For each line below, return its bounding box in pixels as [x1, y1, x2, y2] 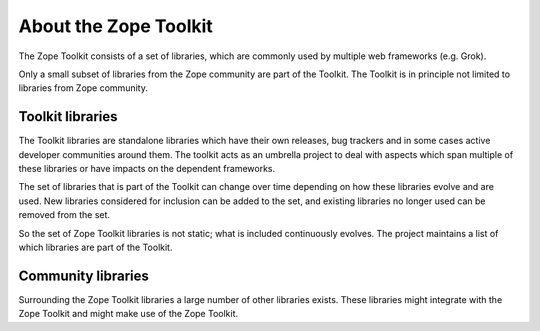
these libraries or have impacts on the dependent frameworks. [18, 163, 276, 175]
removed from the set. [18, 209, 110, 221]
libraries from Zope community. [18, 82, 149, 94]
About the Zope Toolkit [18, 15, 214, 37]
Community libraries [18, 267, 150, 284]
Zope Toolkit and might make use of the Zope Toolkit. [18, 308, 239, 320]
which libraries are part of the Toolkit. [18, 241, 173, 253]
